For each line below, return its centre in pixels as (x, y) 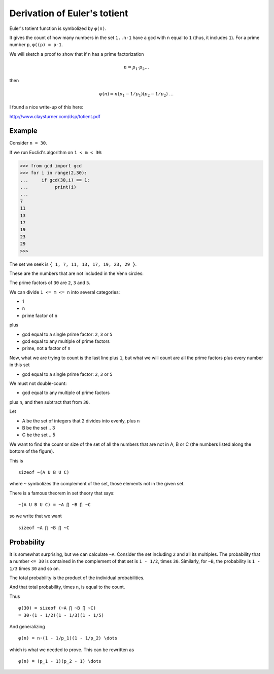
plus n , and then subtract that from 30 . (50, 402)
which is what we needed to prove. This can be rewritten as (72, 650)
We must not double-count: (38, 383)
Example (23, 131)
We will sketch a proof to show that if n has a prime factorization (77, 54)
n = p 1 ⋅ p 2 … (136, 67)
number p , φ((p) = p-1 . (36, 45)
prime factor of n (40, 315)
